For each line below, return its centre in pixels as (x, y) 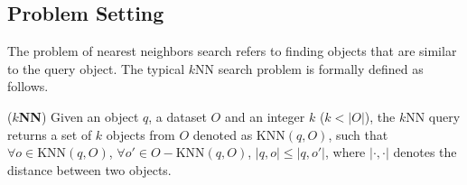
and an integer (265, 116)
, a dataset (177, 116)
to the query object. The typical (96, 68)
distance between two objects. (89, 169)
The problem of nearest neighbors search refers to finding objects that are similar (232, 51)
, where (345, 152)
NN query (433, 116)
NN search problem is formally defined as (309, 68)
